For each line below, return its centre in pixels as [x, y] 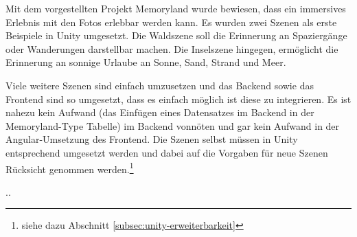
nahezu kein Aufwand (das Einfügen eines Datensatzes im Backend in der [160, 112]
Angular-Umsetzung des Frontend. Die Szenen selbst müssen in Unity [152, 139]
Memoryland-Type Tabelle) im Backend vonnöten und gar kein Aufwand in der [173, 125]
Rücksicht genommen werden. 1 [70, 168]
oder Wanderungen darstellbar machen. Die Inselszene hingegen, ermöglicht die [172, 48]
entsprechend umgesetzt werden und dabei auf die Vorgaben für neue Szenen [167, 152]
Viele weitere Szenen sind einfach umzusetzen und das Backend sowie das [160, 85]
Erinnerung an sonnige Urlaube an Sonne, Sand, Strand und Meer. [146, 62]
